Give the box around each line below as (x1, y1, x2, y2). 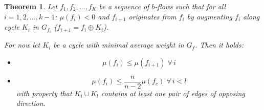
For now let (4, 39, 40, 50)
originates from (128, 11, 177, 21)
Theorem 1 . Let (4, 1, 58, 11)
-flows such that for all (155, 1, 226, 11)
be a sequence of (99, 1, 149, 11)
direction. (16, 98, 46, 108)
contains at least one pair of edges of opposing (101, 87, 245, 98)
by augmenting (187, 11, 233, 21)
